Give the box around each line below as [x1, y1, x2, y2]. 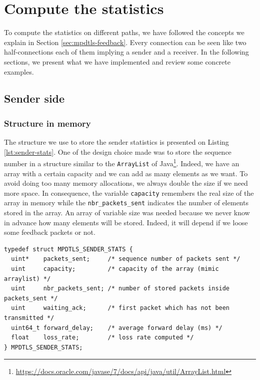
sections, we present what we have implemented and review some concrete [4, 56, 230, 67]
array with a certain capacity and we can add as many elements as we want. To [4, 168, 248, 178]
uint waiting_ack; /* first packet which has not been [11, 304, 230, 312]
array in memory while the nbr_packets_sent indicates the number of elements [4, 197, 248, 208]
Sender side [4, 91, 65, 106]
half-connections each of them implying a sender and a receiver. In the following [4, 47, 249, 57]
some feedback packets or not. [4, 227, 95, 237]
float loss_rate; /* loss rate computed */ [11, 334, 194, 341]
